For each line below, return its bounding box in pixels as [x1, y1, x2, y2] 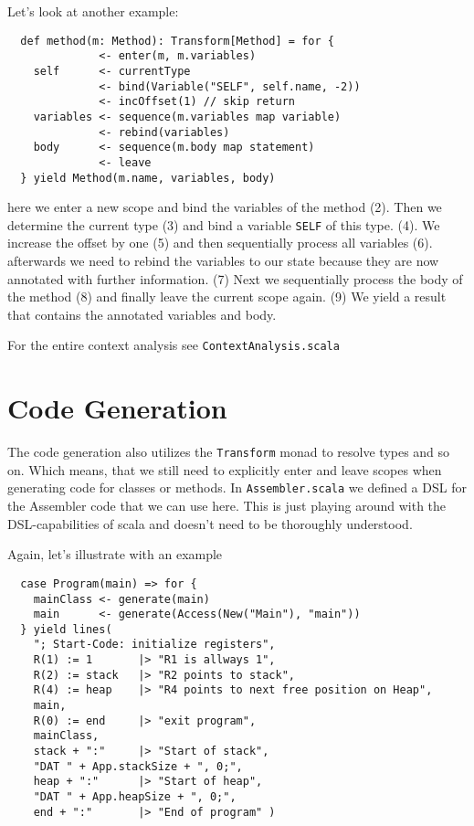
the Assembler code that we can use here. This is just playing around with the [7, 496, 447, 515]
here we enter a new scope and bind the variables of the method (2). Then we [7, 197, 442, 217]
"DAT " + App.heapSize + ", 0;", [33, 790, 237, 804]
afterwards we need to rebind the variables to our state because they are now [7, 251, 439, 270]
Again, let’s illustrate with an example [7, 545, 223, 564]
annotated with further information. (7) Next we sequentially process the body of [7, 269, 463, 288]
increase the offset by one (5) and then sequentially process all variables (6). [7, 233, 433, 252]
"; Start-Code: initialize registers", [33, 638, 276, 651]
